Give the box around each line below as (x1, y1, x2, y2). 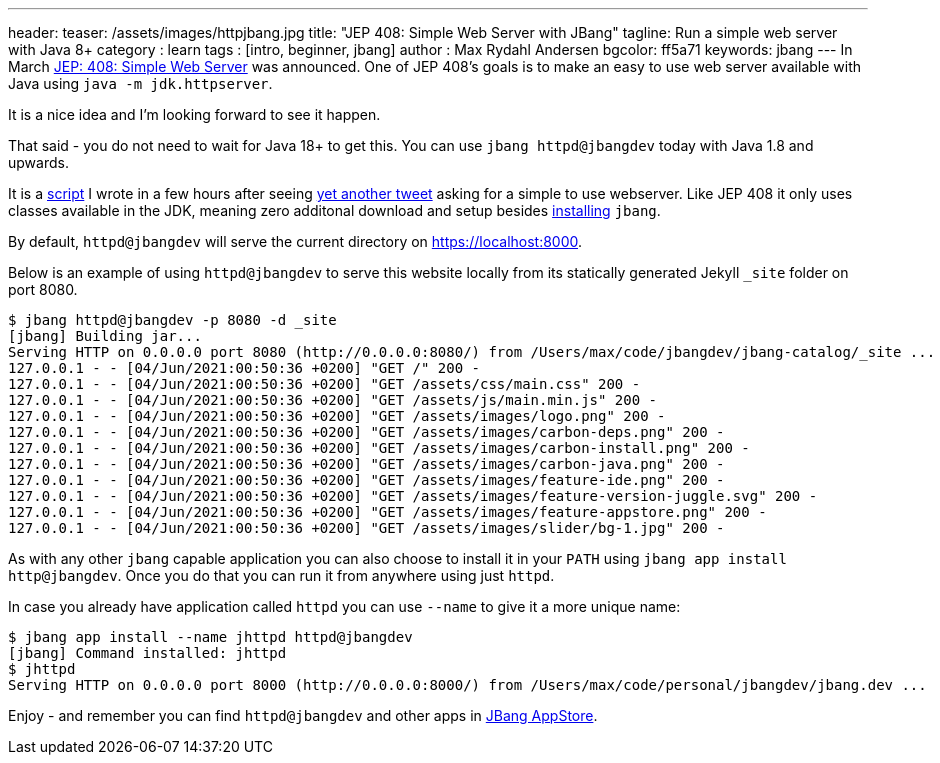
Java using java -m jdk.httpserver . (8, 75, 273, 92)
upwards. (8, 154, 69, 171)
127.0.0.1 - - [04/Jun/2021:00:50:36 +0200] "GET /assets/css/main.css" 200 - (8, 376, 641, 392)
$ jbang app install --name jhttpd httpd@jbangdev (8, 629, 413, 645)
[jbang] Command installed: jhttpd (8, 645, 287, 661)
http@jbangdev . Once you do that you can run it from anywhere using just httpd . (8, 567, 555, 584)
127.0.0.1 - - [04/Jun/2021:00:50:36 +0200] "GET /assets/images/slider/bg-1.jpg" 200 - (8, 520, 725, 536)
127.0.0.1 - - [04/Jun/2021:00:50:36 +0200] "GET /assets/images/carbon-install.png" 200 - (8, 440, 750, 456)
